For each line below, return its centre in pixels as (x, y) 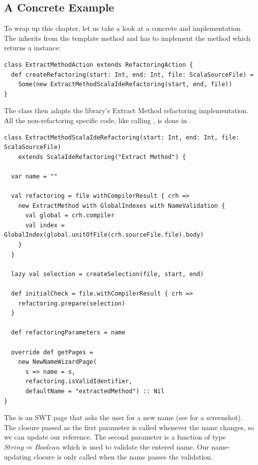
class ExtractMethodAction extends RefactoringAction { (99, 65)
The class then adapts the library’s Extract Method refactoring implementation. (126, 110)
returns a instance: (32, 48)
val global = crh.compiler (70, 216)
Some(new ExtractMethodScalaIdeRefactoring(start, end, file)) (125, 84)
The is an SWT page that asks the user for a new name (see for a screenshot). (123, 417)
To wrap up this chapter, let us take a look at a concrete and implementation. (123, 28)
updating (18, 456)
